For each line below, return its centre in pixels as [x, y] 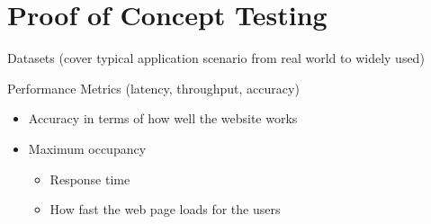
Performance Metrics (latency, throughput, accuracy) [153, 88]
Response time [90, 179]
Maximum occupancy [87, 148]
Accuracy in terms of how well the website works [163, 118]
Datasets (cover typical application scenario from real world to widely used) [216, 58]
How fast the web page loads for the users [165, 209]
